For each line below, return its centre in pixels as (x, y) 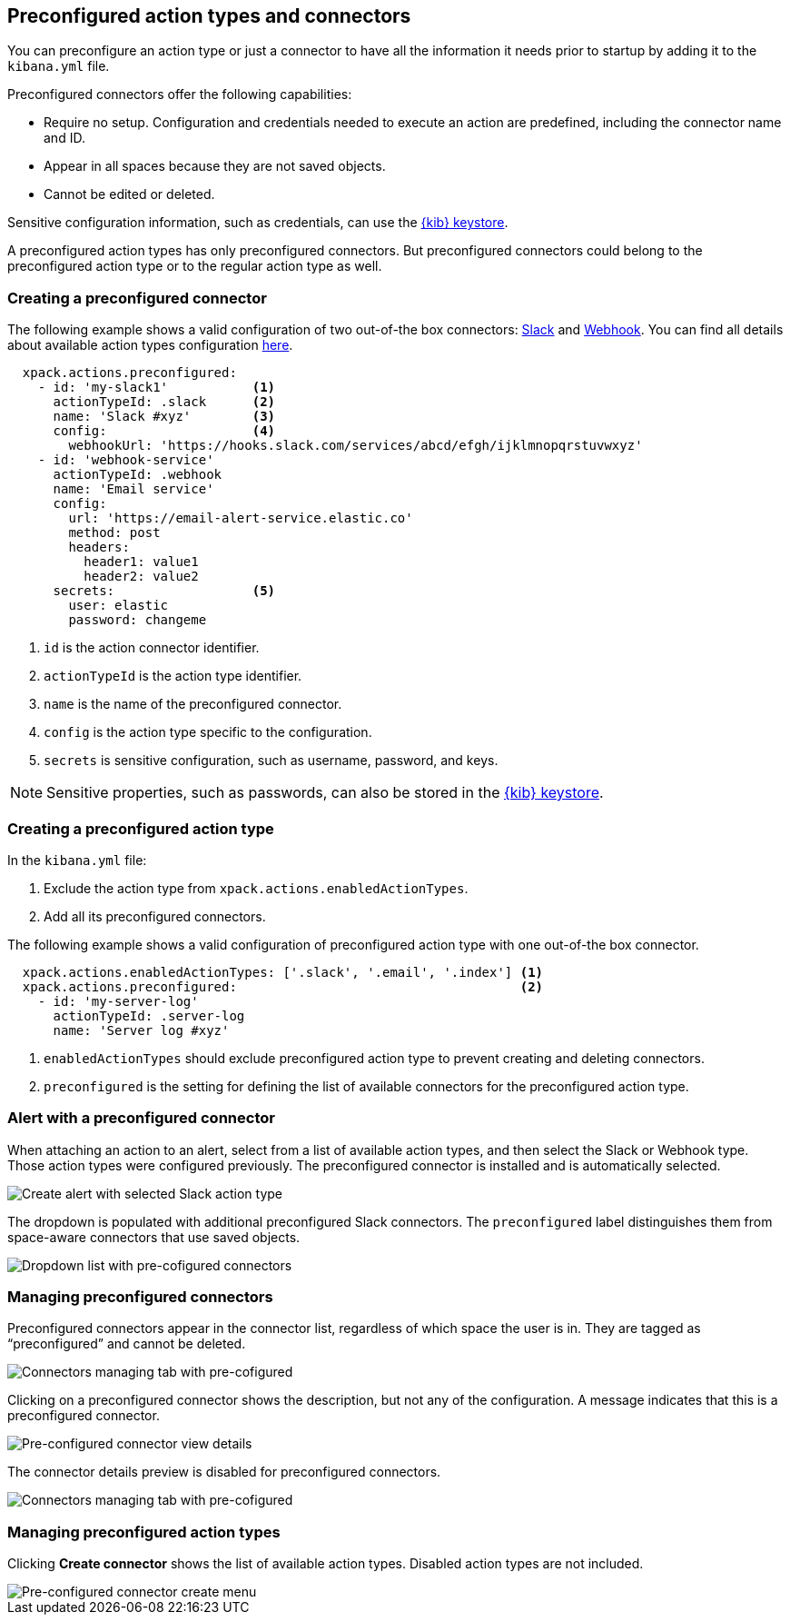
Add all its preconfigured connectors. (155, 916)
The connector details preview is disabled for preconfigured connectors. (224, 1472)
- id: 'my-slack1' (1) (157, 388)
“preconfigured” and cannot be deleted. (127, 1344)
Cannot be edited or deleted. (129, 194)
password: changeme (138, 620)
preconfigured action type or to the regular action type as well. (195, 266)
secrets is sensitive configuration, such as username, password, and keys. (271, 761)
